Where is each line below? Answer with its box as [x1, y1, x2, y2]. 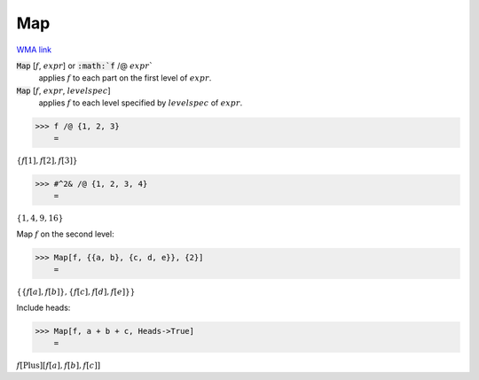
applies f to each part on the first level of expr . [38, 73, 212, 83]
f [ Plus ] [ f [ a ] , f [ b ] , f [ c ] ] [16, 360, 101, 370]
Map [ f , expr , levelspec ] [16, 85, 111, 96]
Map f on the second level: [16, 229, 114, 239]
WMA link [16, 44, 52, 55]
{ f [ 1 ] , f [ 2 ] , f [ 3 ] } [16, 156, 78, 166]
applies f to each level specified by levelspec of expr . [38, 97, 243, 108]
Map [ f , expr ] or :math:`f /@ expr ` [16, 60, 153, 71]
